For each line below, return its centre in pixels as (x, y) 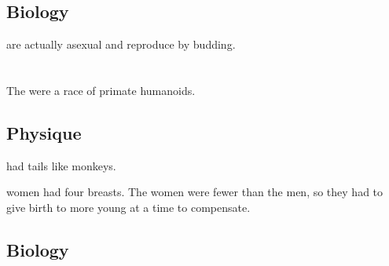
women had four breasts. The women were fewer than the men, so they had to (195, 192)
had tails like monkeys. (61, 165)
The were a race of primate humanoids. (101, 90)
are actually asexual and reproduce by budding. (121, 44)
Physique (44, 132)
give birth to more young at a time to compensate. (128, 207)
